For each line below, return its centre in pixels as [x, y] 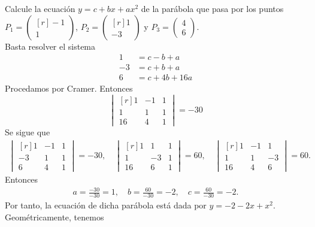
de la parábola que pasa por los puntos [212, 8]
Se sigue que [28, 132]
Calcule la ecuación [40, 8]
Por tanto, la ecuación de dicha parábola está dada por [106, 205]
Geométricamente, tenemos [54, 217]
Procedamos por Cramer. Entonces [69, 88]
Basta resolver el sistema [50, 46]
